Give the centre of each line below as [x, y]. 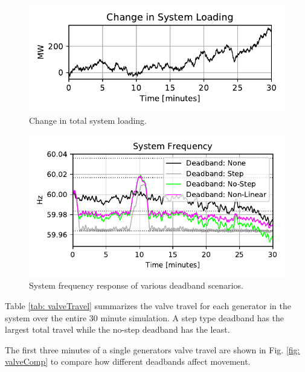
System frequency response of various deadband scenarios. [136, 285]
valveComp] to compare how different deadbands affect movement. [128, 361]
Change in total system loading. [88, 120]
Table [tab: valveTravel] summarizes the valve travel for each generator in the [148, 306]
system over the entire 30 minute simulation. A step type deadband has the [145, 317]
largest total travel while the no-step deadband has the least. [117, 329]
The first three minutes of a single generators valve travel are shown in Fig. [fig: [152, 349]
